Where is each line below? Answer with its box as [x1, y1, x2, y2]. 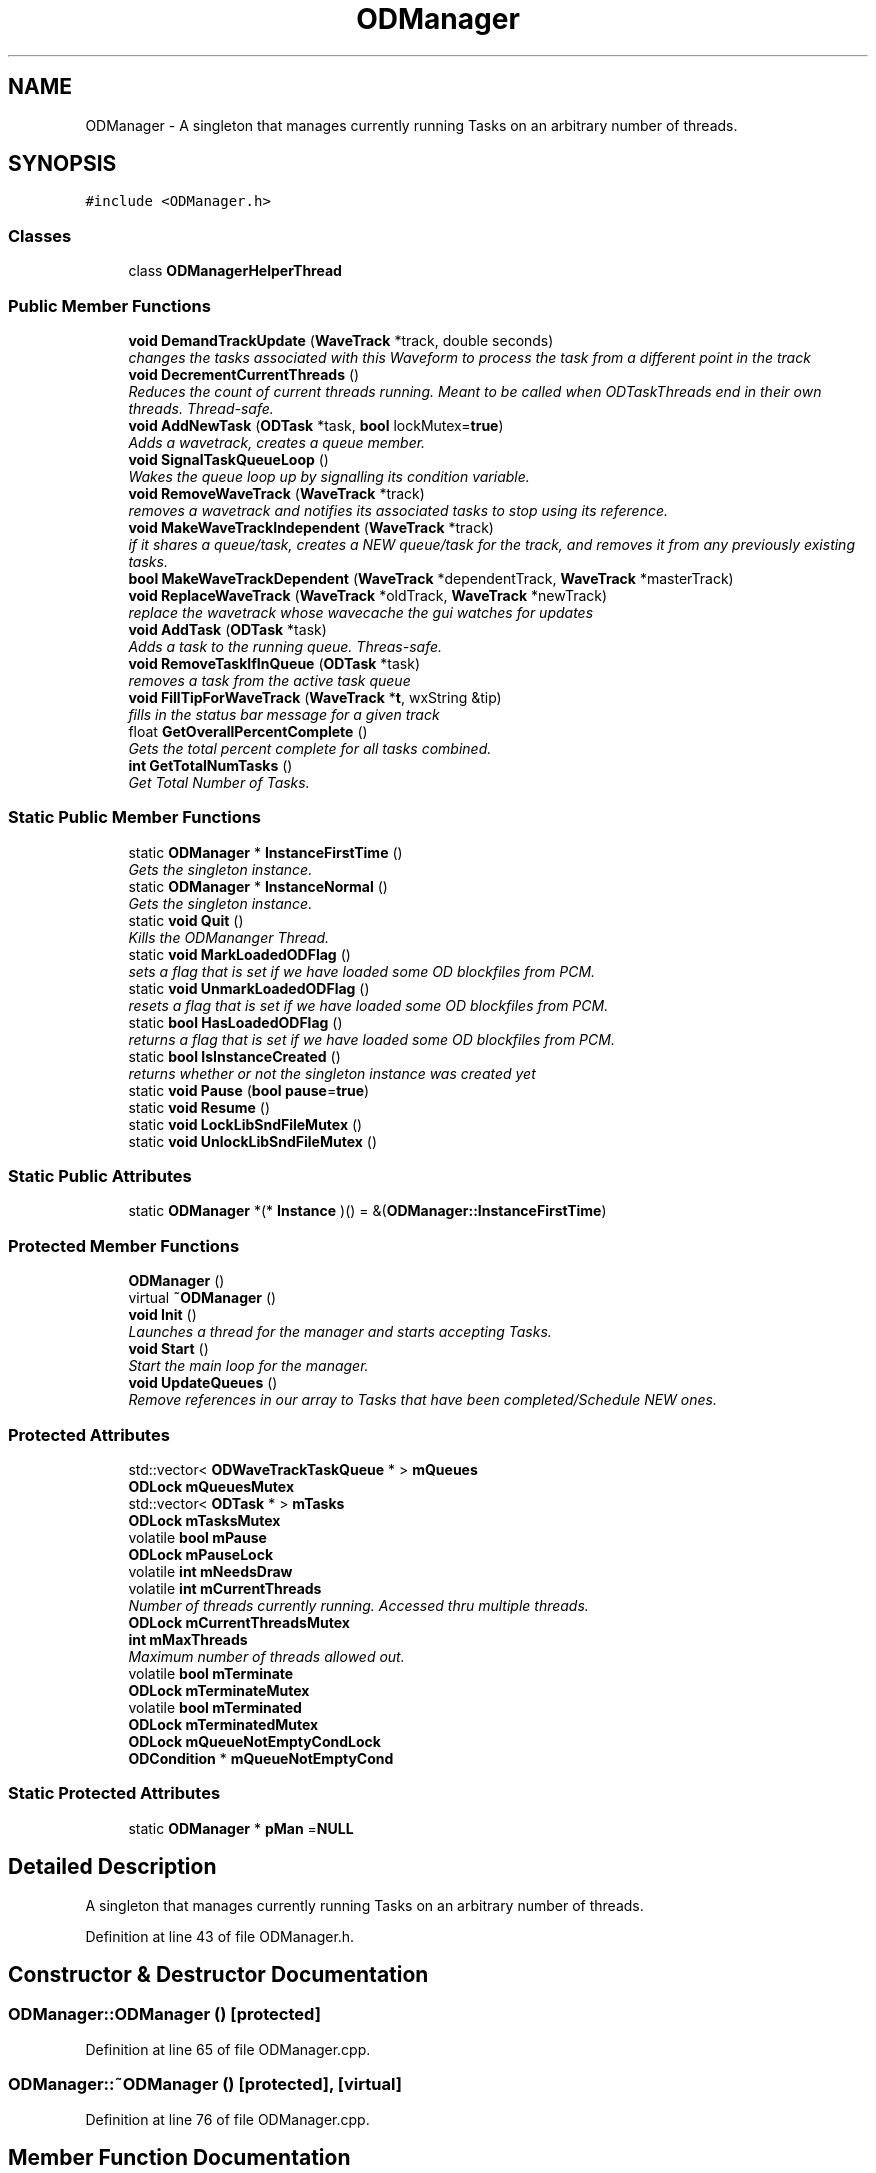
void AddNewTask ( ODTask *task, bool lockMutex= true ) [128, 416, 504, 434]
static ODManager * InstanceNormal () [128, 877, 388, 895]
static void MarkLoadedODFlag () [128, 945, 351, 963]
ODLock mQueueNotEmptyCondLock [128, 1732, 381, 1750]
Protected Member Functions [8, 1235, 240, 1256]
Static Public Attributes [8, 1166, 192, 1187]
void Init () [128, 1306, 197, 1324]
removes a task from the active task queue [128, 671, 411, 689]
